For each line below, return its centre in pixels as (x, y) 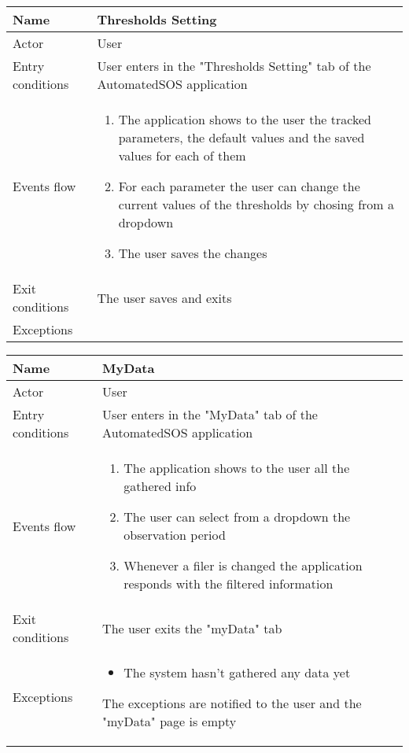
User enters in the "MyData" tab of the (210, 414)
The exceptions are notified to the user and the (232, 703)
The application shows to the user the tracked (245, 119)
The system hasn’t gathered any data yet (237, 672)
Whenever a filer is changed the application (243, 565)
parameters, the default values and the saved (241, 137)
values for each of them (182, 155)
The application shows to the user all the (237, 468)
